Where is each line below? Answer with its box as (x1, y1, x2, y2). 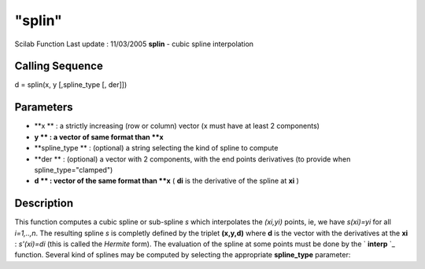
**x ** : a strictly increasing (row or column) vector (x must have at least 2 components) (34, 122, 320, 131)
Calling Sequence (14, 60, 104, 73)
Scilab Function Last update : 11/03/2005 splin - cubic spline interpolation (14, 39, 254, 49)
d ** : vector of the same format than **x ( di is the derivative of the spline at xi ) (34, 176, 299, 186)
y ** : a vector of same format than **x (34, 132, 164, 141)
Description (14, 197, 74, 210)
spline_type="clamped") (34, 165, 113, 174)
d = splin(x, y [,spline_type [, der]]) (14, 80, 128, 89)
